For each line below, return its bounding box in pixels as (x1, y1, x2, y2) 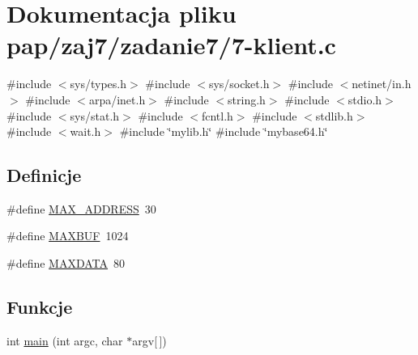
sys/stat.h (70, 107, 120, 124)
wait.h (70, 123, 101, 140)
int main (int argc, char (6, 332, 123, 349)
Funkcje (6, 294, 73, 319)
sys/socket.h (208, 75, 270, 92)
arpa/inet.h (88, 91, 146, 108)
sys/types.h (70, 75, 127, 92)
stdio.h (348, 91, 382, 108)
